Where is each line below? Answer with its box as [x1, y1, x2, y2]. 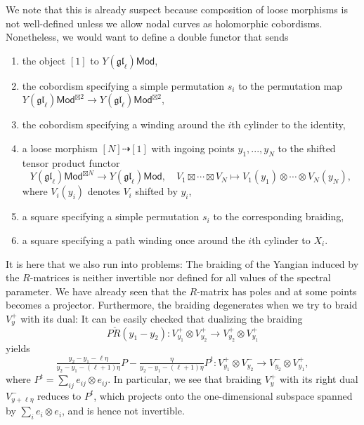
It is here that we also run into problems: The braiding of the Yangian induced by [6, 256, 359, 271]
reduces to [37, 388, 82, 403]
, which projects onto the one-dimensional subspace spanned [93, 388, 353, 403]
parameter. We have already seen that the [6, 283, 186, 298]
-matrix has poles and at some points [197, 283, 357, 298]
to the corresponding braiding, [213, 209, 344, 224]
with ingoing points [151, 140, 235, 155]
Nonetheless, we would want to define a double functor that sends [6, 29, 289, 44]
